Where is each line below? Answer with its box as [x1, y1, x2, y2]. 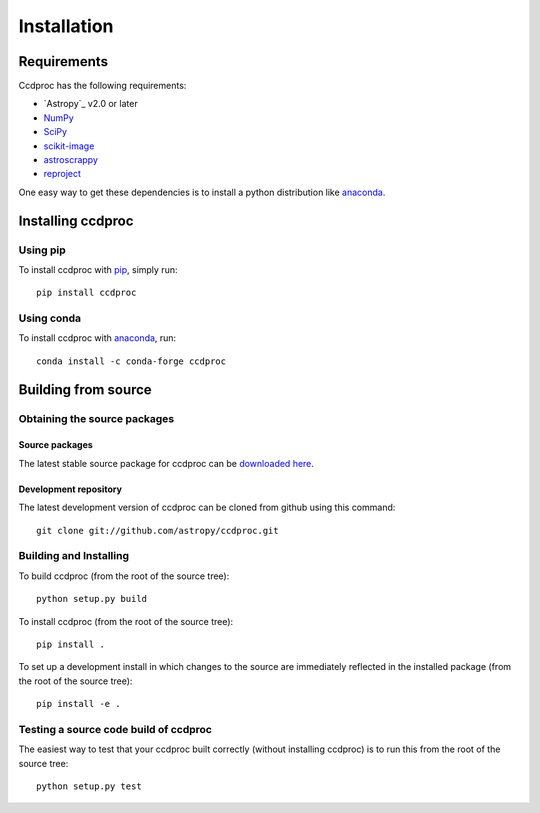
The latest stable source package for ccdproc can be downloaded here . [18, 457, 315, 469]
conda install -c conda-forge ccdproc [36, 355, 227, 367]
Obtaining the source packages [18, 411, 175, 425]
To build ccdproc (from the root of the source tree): [18, 570, 230, 582]
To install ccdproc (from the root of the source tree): [18, 615, 234, 627]
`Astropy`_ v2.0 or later [43, 98, 139, 110]
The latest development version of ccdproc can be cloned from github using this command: [18, 501, 396, 514]
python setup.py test [36, 781, 142, 792]
